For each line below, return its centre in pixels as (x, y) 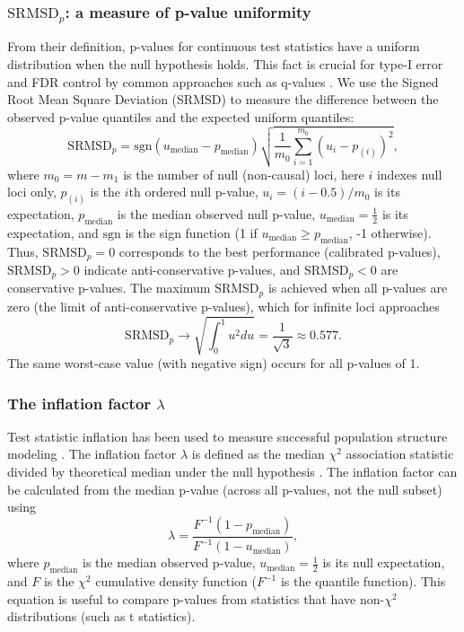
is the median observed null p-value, (216, 213)
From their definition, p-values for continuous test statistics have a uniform (214, 46)
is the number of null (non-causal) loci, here (244, 174)
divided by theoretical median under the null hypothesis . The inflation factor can (232, 472)
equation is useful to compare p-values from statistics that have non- (196, 598)
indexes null (409, 174)
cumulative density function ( (176, 581)
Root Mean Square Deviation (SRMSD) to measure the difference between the (223, 99)
